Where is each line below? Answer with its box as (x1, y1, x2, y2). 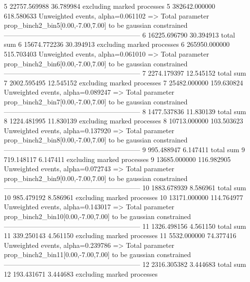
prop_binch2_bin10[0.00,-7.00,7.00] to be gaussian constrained (4, 211, 191, 222)
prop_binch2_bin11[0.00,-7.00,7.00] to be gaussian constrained (4, 249, 191, 260)
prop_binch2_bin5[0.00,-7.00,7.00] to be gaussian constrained (4, 20, 188, 30)
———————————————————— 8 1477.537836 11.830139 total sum (4, 106, 246, 116)
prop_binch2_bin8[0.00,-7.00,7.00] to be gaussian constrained (4, 135, 188, 145)
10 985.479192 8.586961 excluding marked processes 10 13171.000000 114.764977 (4, 192, 243, 202)
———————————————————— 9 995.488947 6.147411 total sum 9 (4, 144, 245, 154)
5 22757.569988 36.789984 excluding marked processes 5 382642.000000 (4, 1, 215, 11)
